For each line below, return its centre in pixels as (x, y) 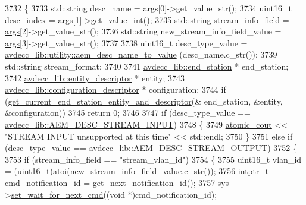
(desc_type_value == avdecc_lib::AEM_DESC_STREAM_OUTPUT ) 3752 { (151, 148)
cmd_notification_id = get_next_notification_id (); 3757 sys (117, 182)
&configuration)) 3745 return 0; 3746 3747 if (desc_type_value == (128, 113)
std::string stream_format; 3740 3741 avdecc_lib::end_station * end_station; (147, 66)
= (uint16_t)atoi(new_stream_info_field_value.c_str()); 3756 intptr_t (137, 171)
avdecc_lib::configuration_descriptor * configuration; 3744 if (115, 89)
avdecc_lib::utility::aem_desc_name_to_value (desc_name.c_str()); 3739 (141, 54)
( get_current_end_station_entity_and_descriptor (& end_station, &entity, (144, 101)
